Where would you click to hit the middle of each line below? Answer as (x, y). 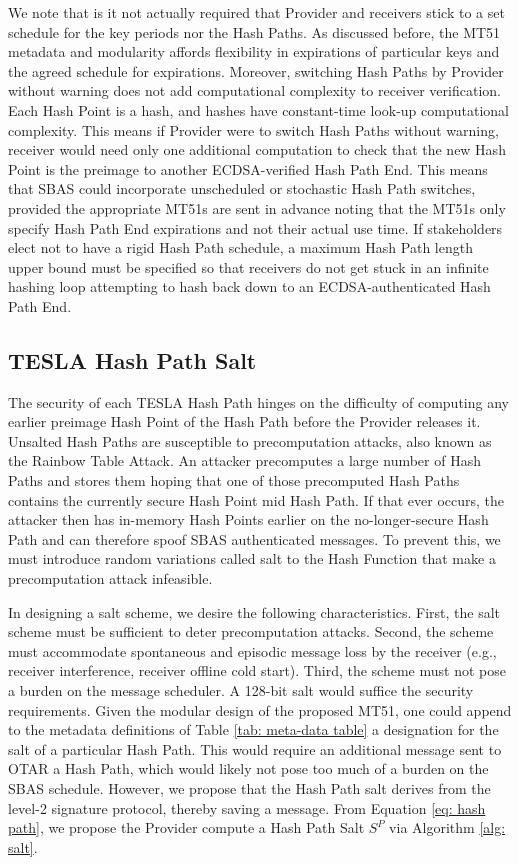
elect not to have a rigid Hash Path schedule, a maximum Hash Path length (240, 247)
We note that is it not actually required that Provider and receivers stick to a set (256, 12)
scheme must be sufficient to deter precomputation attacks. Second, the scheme (251, 631)
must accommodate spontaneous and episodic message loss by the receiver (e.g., (252, 650)
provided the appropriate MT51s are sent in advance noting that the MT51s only (257, 207)
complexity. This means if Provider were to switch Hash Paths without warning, (253, 129)
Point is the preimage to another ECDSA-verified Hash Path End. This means (248, 168)
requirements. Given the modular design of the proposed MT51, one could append (260, 709)
